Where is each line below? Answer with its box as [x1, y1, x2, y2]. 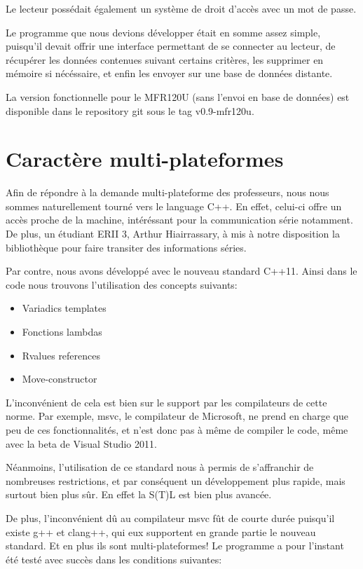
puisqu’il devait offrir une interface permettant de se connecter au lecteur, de [6, 39, 336, 53]
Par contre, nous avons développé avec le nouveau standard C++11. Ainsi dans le [6, 263, 357, 278]
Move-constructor [22, 371, 97, 386]
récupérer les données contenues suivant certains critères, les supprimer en [6, 52, 324, 67]
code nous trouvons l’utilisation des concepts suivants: [6, 277, 238, 292]
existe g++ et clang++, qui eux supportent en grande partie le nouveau [6, 524, 316, 539]
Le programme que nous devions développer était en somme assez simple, [6, 25, 321, 39]
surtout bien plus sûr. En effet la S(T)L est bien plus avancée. [6, 487, 272, 502]
